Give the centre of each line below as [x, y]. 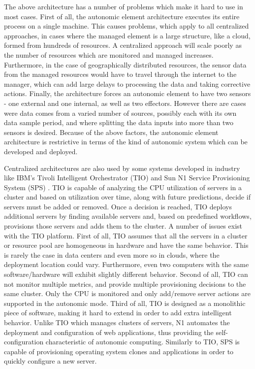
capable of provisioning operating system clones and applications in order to [119, 351]
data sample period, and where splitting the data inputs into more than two [119, 122]
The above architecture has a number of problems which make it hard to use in [124, 6]
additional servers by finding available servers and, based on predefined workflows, [128, 216]
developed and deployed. [41, 151]
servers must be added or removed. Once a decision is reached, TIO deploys [118, 206]
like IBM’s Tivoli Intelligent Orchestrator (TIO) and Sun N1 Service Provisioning [127, 178]
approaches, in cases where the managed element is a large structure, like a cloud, [127, 35]
